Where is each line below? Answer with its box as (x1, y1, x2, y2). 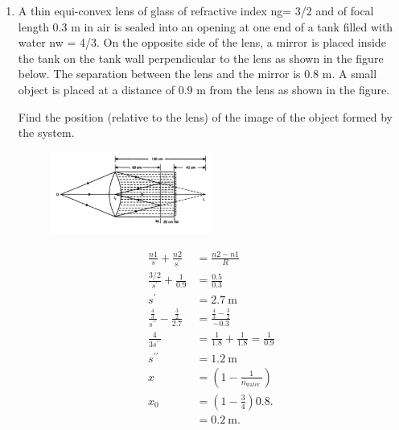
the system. (18, 124, 75, 141)
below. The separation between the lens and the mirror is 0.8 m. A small (18, 65, 377, 82)
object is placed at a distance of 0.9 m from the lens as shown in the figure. (18, 81, 390, 97)
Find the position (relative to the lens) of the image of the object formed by (18, 108, 393, 125)
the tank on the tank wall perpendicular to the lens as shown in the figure (18, 49, 384, 66)
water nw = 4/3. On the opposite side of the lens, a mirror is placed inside (18, 34, 386, 51)
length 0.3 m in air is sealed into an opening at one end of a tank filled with (18, 18, 393, 35)
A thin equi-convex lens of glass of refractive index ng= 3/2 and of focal (18, 2, 374, 19)
